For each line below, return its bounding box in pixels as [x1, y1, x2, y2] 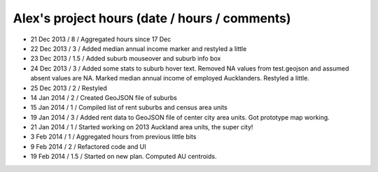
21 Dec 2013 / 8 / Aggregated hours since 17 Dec [30, 35, 171, 43]
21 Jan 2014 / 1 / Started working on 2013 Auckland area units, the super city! [30, 123, 253, 131]
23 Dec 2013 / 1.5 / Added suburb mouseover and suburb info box [30, 55, 221, 63]
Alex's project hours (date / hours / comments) [13, 10, 291, 26]
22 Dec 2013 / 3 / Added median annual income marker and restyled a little [30, 44, 247, 52]
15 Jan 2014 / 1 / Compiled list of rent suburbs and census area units [30, 103, 227, 112]
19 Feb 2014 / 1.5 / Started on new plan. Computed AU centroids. [30, 152, 217, 161]
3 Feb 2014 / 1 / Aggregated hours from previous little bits [30, 133, 197, 141]
